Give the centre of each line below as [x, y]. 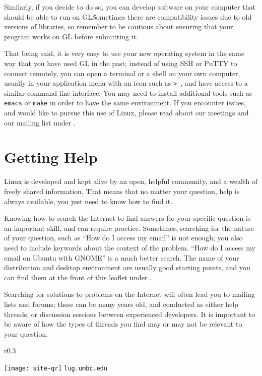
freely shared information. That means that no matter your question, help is [122, 191]
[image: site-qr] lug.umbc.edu [56, 368]
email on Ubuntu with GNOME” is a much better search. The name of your [122, 257]
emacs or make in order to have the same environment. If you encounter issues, [125, 103]
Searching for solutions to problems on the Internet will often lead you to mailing [129, 294]
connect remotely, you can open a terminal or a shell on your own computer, [122, 73]
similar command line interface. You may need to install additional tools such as [128, 92]
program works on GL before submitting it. [71, 36]
